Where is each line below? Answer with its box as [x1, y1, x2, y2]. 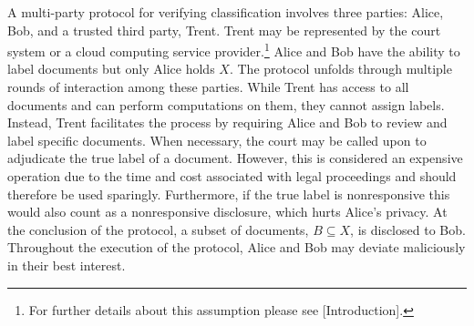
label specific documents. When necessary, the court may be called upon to [7, 130, 427, 149]
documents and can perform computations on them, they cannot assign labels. [7, 95, 445, 114]
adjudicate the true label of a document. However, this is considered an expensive [7, 148, 463, 168]
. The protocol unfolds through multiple [229, 59, 452, 78]
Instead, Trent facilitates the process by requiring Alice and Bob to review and [7, 113, 448, 132]
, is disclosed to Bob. [350, 219, 466, 239]
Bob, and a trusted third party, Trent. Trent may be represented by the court [7, 20, 441, 39]
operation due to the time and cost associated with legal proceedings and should [7, 167, 457, 185]
